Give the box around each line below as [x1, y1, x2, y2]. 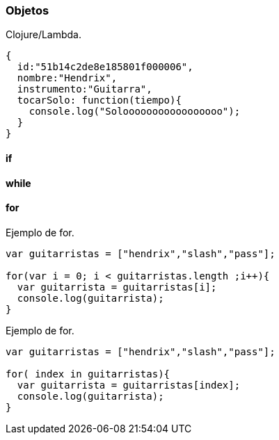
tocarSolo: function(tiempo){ [17, 95, 182, 106]
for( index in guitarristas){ [6, 368, 170, 380]
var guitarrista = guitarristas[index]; [17, 379, 241, 391]
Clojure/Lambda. [6, 28, 82, 41]
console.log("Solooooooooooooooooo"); [29, 106, 241, 117]
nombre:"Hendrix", [17, 72, 118, 84]
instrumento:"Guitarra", [17, 83, 152, 95]
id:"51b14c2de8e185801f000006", [17, 61, 193, 73]
